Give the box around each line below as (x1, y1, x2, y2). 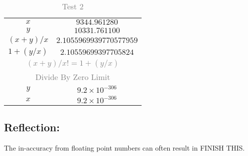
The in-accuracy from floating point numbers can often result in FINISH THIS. (4, 143, 245, 153)
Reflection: (4, 119, 60, 135)
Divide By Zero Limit (35, 71, 110, 82)
